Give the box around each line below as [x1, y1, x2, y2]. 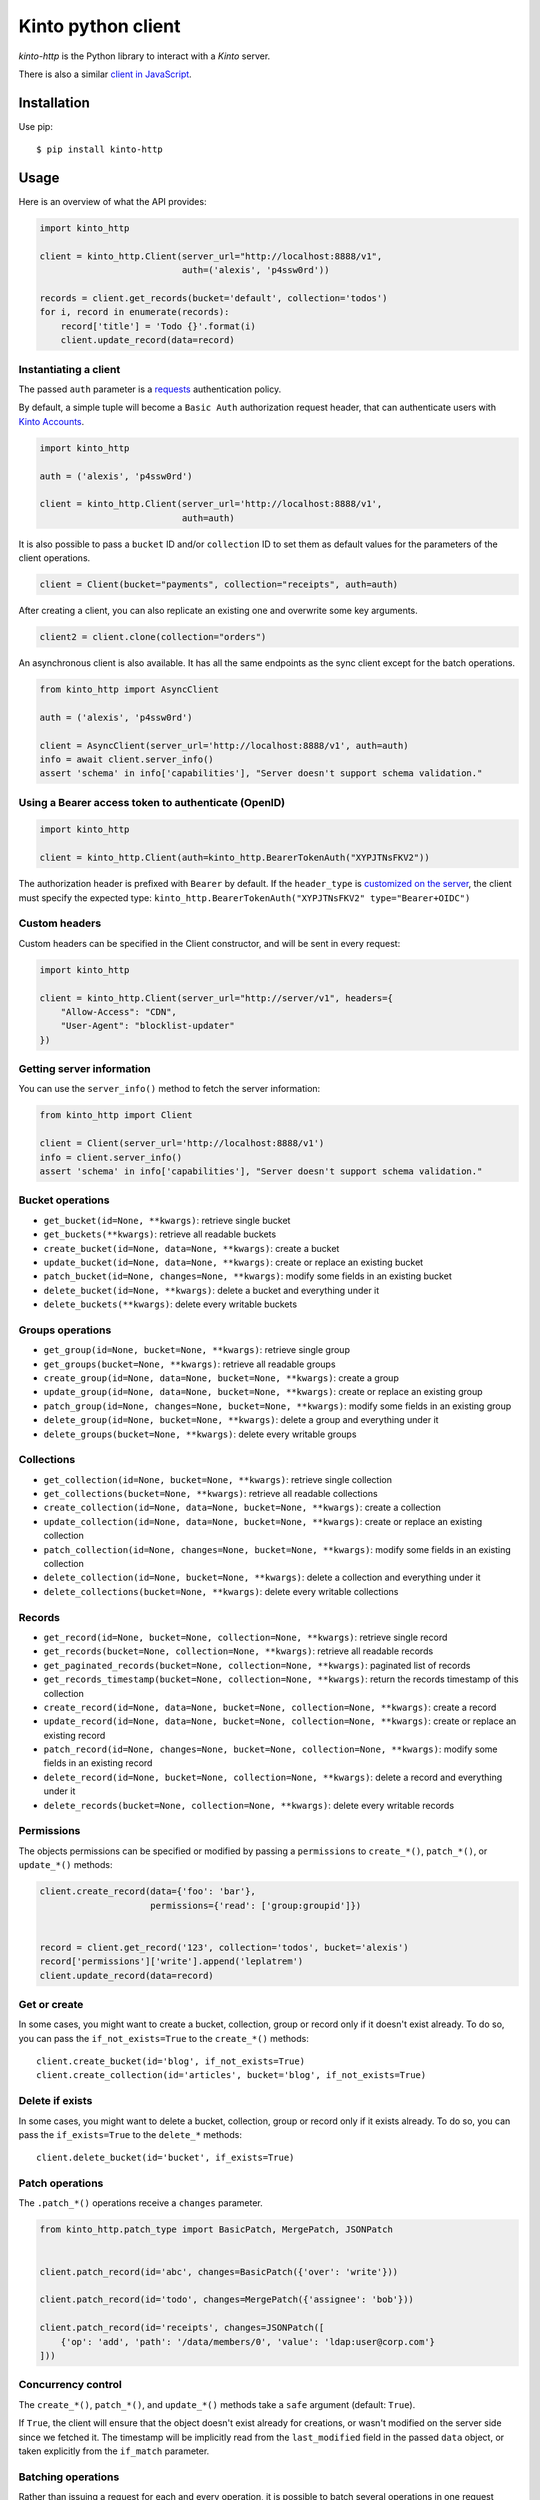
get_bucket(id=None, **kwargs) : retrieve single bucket [43, 1214, 291, 1226]
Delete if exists [18, 2094, 93, 2108]
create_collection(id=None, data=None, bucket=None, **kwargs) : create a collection [43, 1501, 442, 1514]
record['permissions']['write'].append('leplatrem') [39, 1956, 304, 1967]
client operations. [18, 552, 91, 564]
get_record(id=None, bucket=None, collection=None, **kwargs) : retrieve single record [43, 1631, 448, 1643]
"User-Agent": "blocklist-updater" [60, 1020, 235, 1032]
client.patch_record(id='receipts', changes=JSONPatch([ [39, 2322, 325, 2334]
